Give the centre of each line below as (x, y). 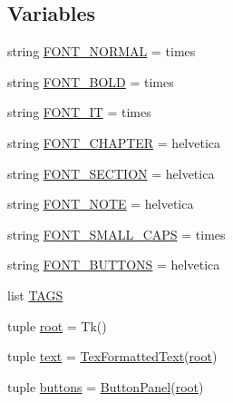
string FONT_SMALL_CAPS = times (116, 234)
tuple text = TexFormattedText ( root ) (112, 356)
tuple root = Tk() (57, 325)
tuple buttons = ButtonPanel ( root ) (106, 386)
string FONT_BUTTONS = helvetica (114, 265)
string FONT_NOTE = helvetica (101, 204)
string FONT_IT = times (79, 112)
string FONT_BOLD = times (91, 81)
